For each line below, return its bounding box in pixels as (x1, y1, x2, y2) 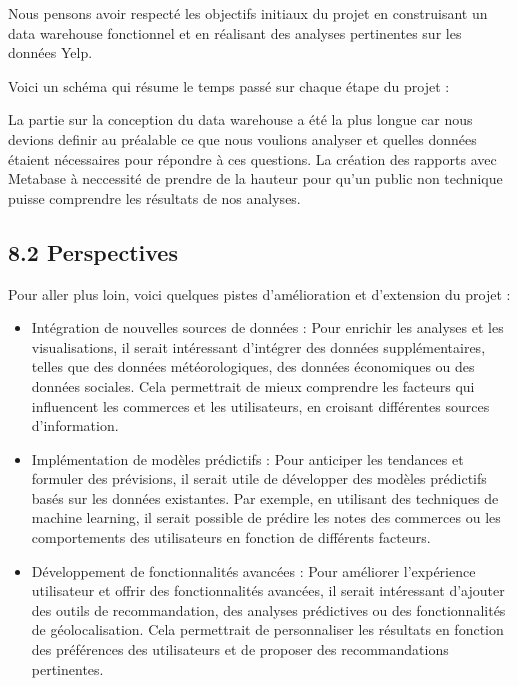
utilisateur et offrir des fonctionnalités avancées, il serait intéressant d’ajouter (31, 580, 505, 601)
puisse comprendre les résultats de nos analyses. (8, 187, 301, 208)
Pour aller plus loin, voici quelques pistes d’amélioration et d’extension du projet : (8, 283, 511, 304)
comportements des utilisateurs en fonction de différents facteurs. (31, 527, 431, 548)
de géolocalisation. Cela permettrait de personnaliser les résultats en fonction (31, 619, 504, 640)
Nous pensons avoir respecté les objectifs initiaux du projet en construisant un (8, 3, 488, 23)
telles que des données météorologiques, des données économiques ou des (31, 356, 475, 377)
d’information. (31, 415, 119, 436)
